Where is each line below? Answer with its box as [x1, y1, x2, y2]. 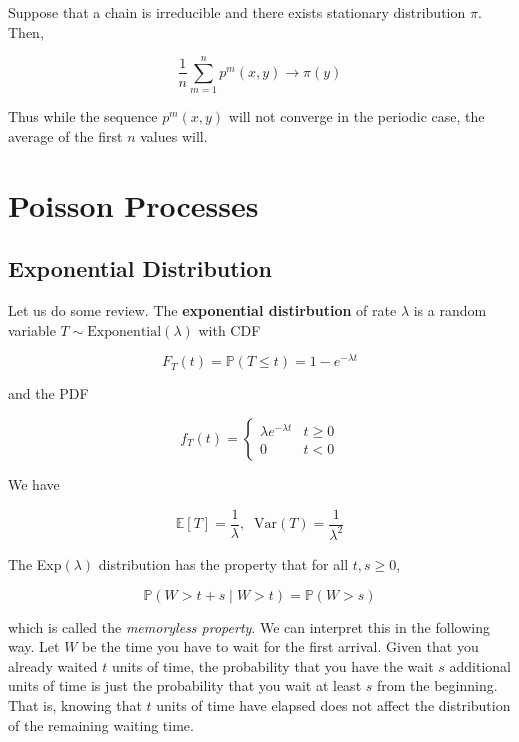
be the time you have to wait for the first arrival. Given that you [82, 636, 479, 657]
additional [449, 655, 512, 676]
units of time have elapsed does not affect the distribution [156, 694, 511, 715]
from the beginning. [376, 675, 498, 696]
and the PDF [8, 383, 89, 404]
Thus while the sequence [8, 106, 158, 127]
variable [8, 319, 56, 340]
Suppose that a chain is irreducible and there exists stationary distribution [8, 2, 466, 22]
